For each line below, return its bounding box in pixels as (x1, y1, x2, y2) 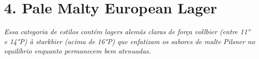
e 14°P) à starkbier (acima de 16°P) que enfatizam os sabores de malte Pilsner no (4, 36, 255, 46)
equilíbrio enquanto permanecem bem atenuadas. (4, 46, 151, 56)
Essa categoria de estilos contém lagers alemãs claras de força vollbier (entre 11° (4, 26, 250, 37)
